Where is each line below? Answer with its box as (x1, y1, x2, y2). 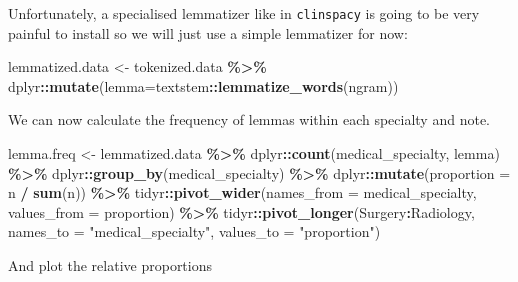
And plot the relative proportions (8, 255, 213, 275)
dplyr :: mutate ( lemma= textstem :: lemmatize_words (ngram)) (8, 75, 399, 96)
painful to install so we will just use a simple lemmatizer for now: (8, 22, 408, 43)
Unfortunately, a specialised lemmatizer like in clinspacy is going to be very (8, 3, 480, 23)
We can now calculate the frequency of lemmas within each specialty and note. (8, 109, 490, 130)
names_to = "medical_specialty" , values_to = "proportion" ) (8, 221, 381, 242)
